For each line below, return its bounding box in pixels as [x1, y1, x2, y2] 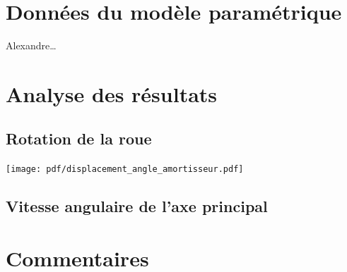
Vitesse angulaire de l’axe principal [6, 195, 268, 217]
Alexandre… [6, 38, 57, 53]
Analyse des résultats [6, 79, 218, 108]
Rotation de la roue [6, 128, 152, 149]
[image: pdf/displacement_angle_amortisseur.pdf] [6, 164, 244, 175]
